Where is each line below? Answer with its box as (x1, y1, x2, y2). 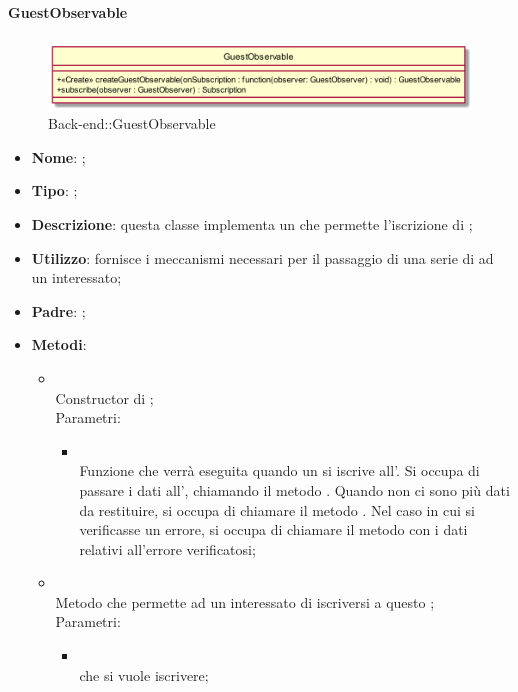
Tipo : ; (31, 180, 78, 201)
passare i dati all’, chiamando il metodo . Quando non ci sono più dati (79, 479, 510, 500)
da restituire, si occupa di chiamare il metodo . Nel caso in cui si (79, 499, 475, 520)
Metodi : (31, 334, 87, 355)
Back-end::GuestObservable (48, 113, 216, 134)
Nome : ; (31, 146, 86, 167)
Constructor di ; (55, 387, 154, 408)
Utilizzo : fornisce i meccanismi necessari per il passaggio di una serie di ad (31, 247, 494, 268)
